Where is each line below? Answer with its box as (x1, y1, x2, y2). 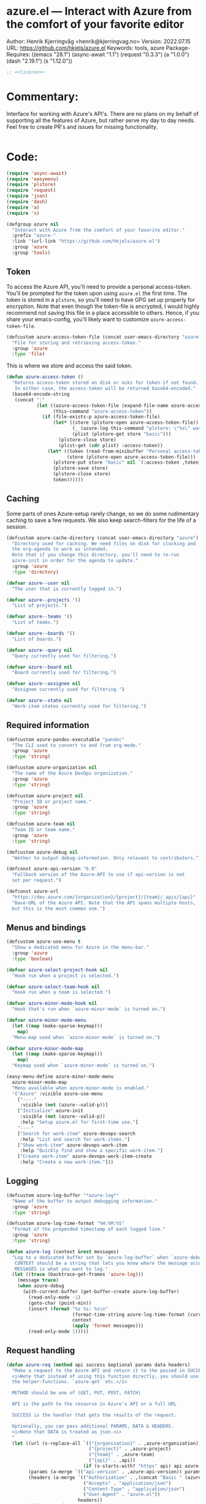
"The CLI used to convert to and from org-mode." (12, 742, 141, 748)
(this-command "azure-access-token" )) (53, 408, 152, 415)
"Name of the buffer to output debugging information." (12, 1198, 158, 1204)
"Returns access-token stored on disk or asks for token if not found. (12, 380, 199, 386)
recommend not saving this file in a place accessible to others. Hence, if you (6, 309, 200, 317)
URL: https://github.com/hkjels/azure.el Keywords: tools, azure (6, 44, 165, 52)
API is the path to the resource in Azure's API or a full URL (12, 1401, 177, 1407)
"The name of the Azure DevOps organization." (12, 770, 133, 777)
